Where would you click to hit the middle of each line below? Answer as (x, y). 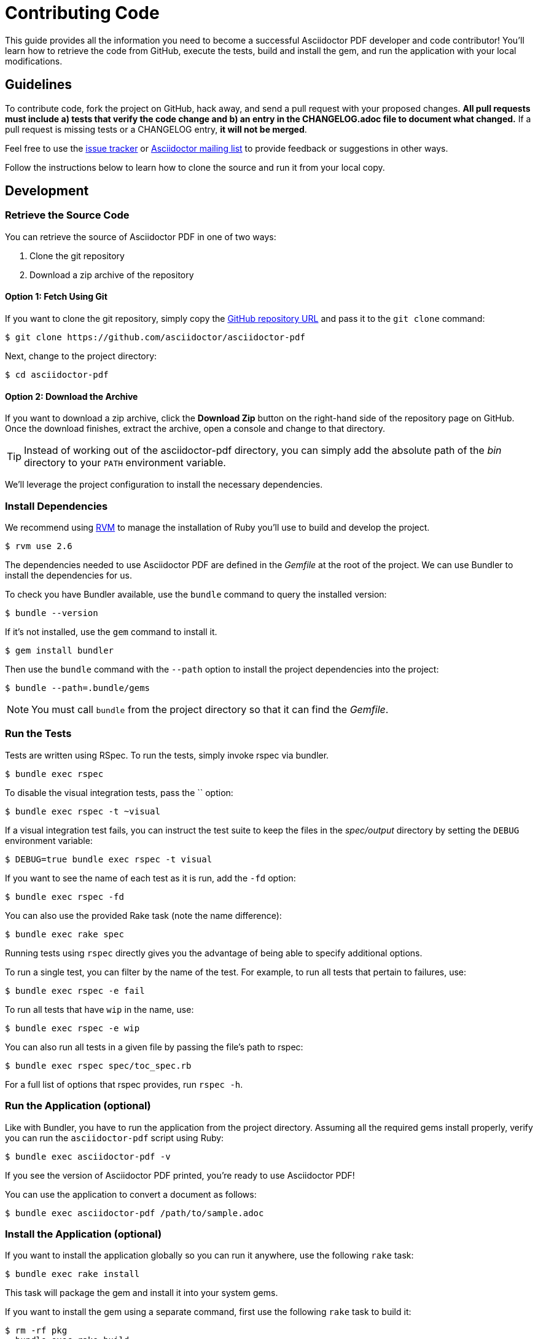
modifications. (34, 61)
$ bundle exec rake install (72, 1274)
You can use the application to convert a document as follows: (131, 1194)
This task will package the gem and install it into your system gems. (142, 1293)
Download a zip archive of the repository (112, 275)
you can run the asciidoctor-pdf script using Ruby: (115, 1138)
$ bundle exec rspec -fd (64, 896)
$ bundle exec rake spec (64, 934)
